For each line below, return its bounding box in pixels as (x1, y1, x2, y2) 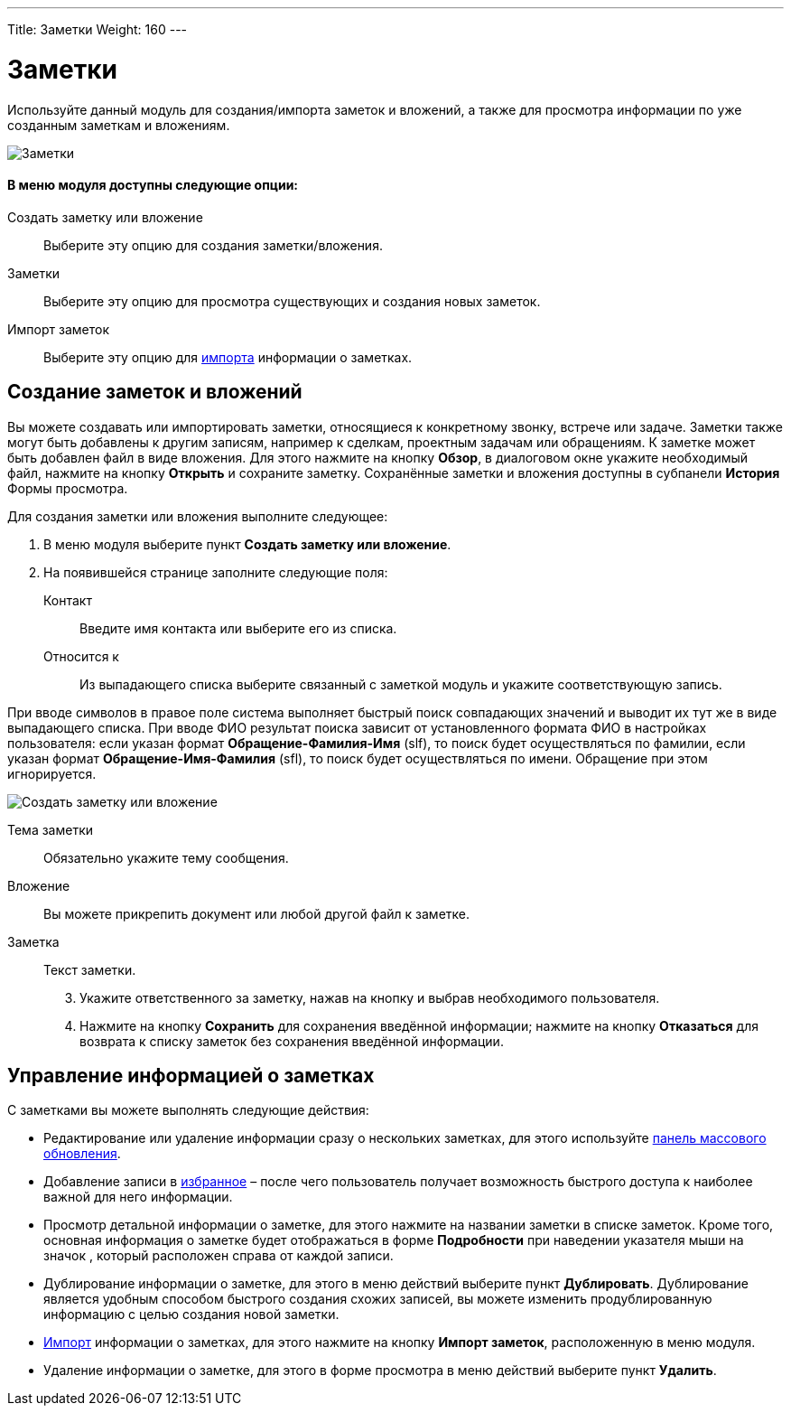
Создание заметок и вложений (7, 380, 302, 404)
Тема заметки (7, 821, 94, 838)
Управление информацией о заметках (7, 1063, 375, 1087)
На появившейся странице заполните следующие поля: (43, 564, 388, 580)
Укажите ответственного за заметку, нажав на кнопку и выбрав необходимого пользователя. (79, 989, 660, 1006)
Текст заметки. (43, 961, 136, 978)
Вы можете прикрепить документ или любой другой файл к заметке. (43, 905, 470, 922)
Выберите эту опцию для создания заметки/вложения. (43, 237, 383, 253)
